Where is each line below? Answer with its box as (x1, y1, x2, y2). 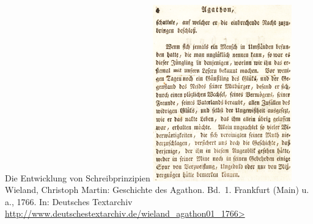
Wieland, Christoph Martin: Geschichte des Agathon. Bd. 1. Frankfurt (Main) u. (5, 183, 309, 196)
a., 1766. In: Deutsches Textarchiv (5, 195, 133, 208)
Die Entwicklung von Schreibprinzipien (5, 171, 150, 184)
